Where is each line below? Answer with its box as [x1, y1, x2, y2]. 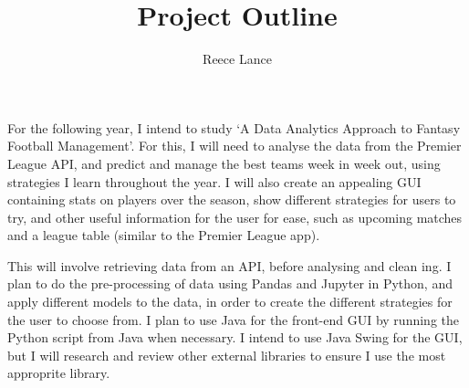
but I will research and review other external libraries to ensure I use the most [7, 345, 446, 364]
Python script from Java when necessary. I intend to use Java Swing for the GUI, [7, 328, 463, 347]
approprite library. [7, 363, 110, 383]
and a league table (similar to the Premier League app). [7, 225, 320, 245]
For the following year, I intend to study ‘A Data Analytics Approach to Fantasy [7, 118, 461, 137]
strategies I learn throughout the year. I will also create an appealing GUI [7, 172, 422, 191]
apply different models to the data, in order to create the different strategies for [7, 292, 453, 311]
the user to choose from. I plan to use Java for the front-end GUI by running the [7, 309, 459, 329]
